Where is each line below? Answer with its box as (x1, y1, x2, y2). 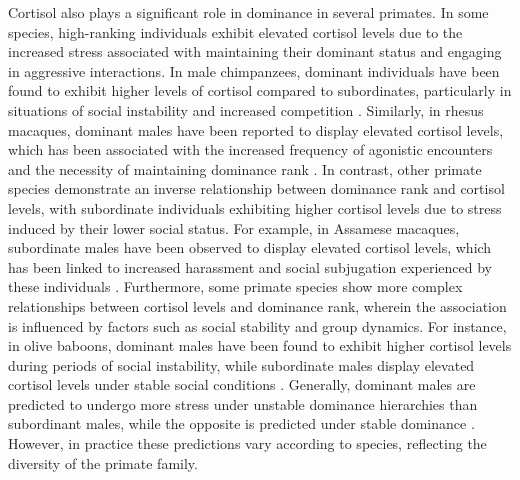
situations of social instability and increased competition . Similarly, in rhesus (8, 99, 484, 120)
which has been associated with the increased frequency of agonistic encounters (8, 139, 493, 160)
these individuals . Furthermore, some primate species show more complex (8, 276, 463, 297)
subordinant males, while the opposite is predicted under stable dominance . (8, 413, 475, 434)
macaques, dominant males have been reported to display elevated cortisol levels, (8, 119, 504, 140)
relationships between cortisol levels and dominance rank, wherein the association (8, 295, 507, 316)
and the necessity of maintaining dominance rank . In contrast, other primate (8, 158, 482, 179)
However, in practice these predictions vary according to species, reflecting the (8, 433, 487, 454)
